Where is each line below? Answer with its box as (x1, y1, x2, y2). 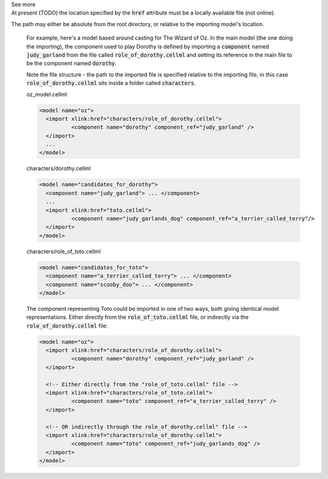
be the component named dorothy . (26, 59, 117, 67)
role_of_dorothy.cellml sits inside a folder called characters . (26, 80, 196, 87)
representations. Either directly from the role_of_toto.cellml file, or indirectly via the (26, 313, 249, 321)
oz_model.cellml (26, 90, 67, 98)
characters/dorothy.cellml (26, 165, 91, 172)
